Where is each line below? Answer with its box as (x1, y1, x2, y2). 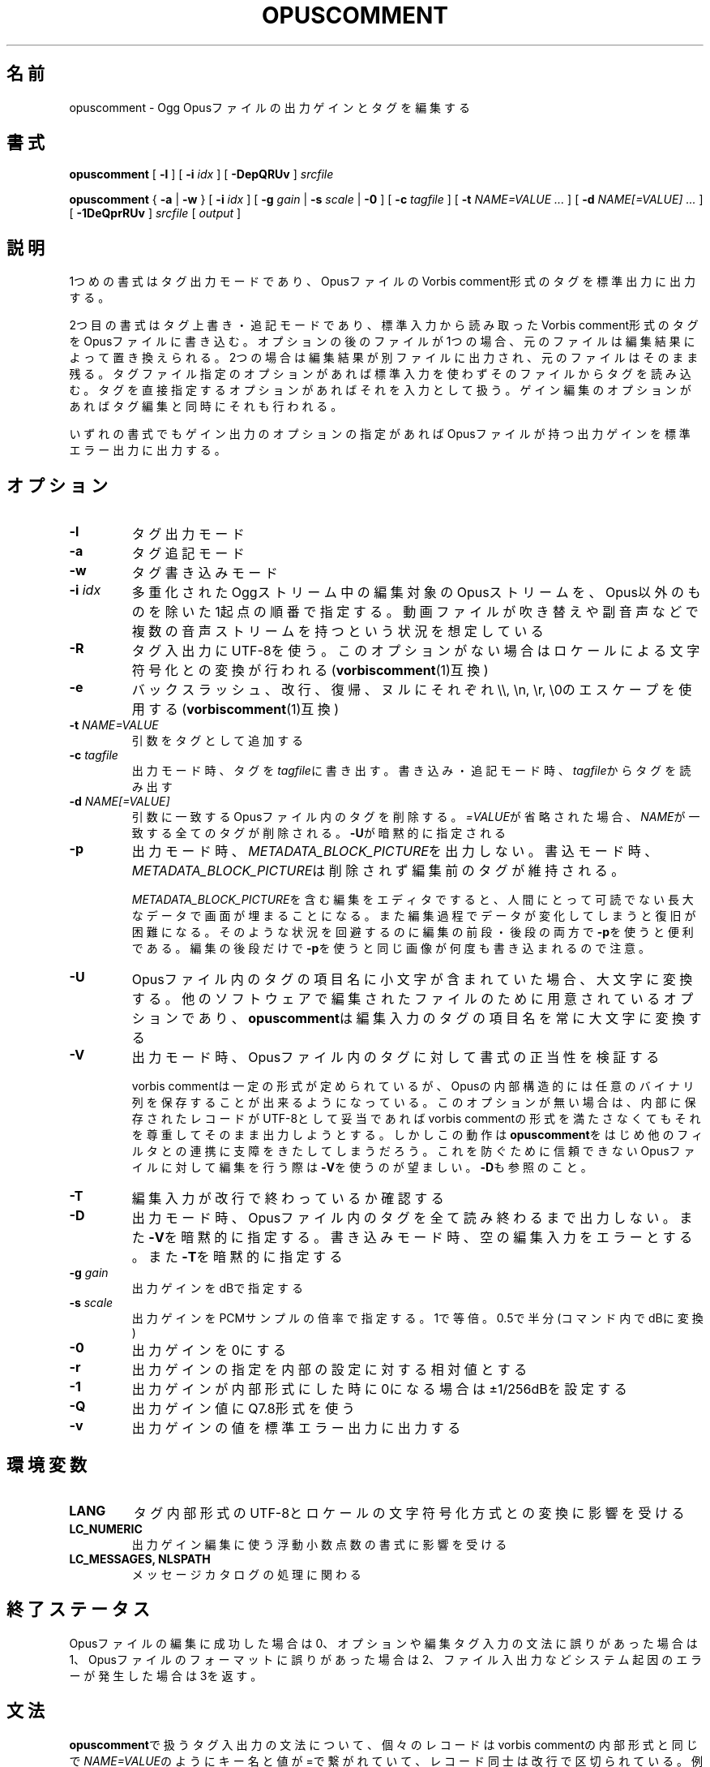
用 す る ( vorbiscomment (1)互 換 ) (131, 701, 340, 718)
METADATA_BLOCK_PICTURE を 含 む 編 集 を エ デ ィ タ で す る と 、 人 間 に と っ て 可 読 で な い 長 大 (131, 892, 694, 907)
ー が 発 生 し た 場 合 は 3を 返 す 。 (69, 1668, 263, 1683)
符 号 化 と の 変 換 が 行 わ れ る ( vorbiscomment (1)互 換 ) (131, 662, 489, 679)
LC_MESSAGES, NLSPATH (69, 1551, 211, 1566)
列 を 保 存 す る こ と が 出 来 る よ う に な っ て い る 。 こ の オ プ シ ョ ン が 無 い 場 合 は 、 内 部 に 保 (131, 1095, 696, 1110)
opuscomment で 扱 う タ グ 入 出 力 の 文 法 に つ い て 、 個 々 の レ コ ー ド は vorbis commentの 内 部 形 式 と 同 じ (69, 1737, 698, 1752)
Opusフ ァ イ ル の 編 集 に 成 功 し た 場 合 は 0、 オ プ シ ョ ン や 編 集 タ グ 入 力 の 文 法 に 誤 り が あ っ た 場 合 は (69, 1636, 698, 1650)
